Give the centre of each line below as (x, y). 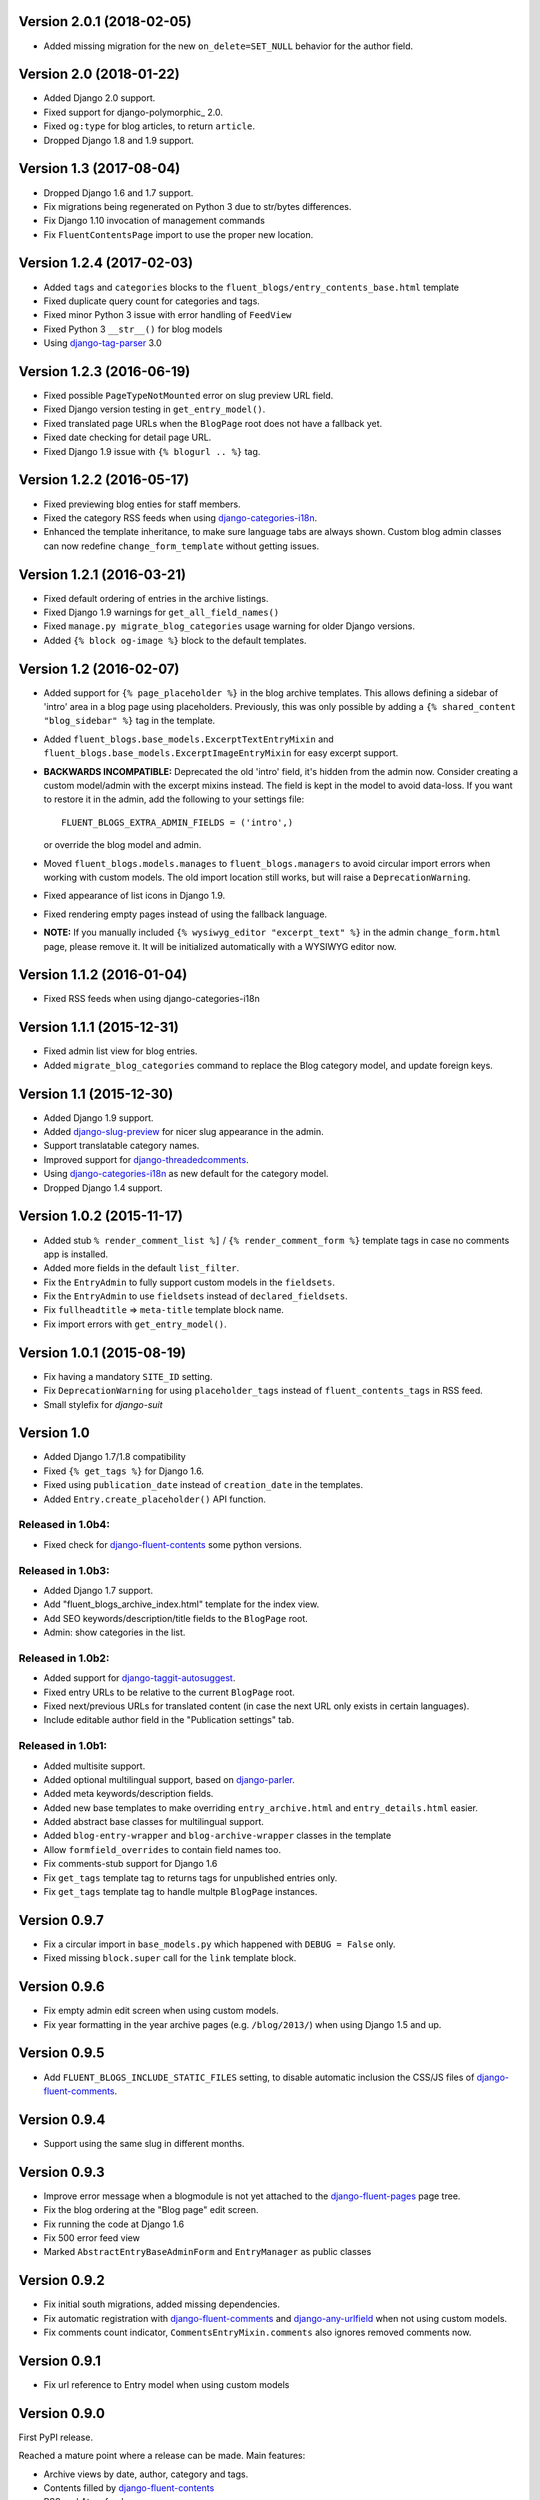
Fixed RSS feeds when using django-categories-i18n (151, 999)
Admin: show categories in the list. (114, 1632)
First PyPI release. (56, 2437)
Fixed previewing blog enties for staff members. (142, 504)
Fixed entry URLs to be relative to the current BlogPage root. (169, 1692)
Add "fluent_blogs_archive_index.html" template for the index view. (181, 1604)
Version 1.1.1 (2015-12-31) (98, 1027)
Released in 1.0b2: (64, 1658)
